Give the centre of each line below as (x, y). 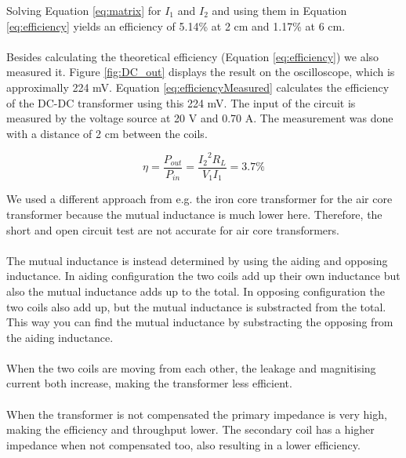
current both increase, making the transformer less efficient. (149, 383)
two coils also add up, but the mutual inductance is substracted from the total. (196, 306)
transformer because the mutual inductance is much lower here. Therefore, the (194, 214)
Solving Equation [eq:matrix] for (84, 10)
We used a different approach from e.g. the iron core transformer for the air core (199, 199)
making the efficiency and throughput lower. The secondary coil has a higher (190, 429)
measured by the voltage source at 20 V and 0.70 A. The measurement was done (200, 118)
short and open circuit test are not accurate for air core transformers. (173, 229)
